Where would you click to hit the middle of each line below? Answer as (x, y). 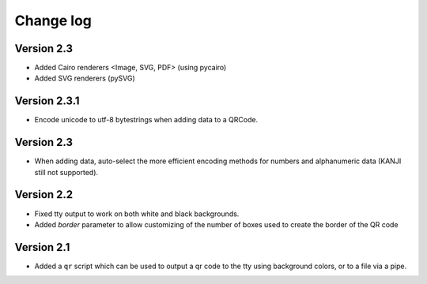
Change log (53, 21)
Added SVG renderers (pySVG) (85, 78)
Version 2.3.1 (47, 101)
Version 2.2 (44, 194)
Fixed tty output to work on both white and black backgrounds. (137, 214)
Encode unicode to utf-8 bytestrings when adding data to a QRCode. (146, 120)
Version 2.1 (42, 247)
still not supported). (66, 172)
